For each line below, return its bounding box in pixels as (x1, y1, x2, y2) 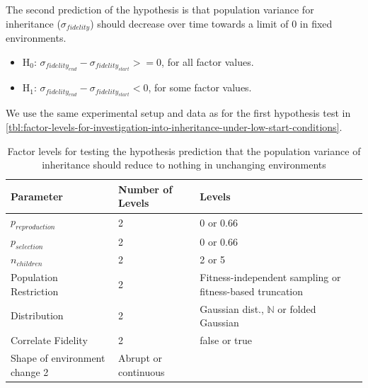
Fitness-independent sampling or (200, 270, 341, 285)
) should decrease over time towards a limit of (90, 16, 289, 30)
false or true (200, 333, 252, 348)
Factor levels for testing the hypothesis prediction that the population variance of (7, 143, 361, 158)
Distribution (11, 308, 64, 323)
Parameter (11, 188, 63, 203)
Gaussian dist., (200, 301, 264, 316)
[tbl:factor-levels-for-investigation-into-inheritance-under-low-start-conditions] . (6, 120, 343, 135)
